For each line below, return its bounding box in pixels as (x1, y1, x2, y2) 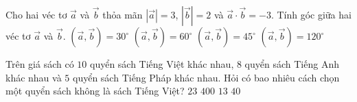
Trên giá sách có (5, 57, 74, 71)
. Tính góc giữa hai (270, 8, 352, 21)
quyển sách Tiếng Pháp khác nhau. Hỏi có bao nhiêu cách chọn (73, 70, 340, 84)
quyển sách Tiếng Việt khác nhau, (89, 57, 234, 71)
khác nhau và (5, 70, 62, 84)
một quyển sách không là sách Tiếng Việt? (5, 84, 185, 98)
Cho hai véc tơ (5, 8, 67, 21)
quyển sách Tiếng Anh (244, 57, 339, 71)
